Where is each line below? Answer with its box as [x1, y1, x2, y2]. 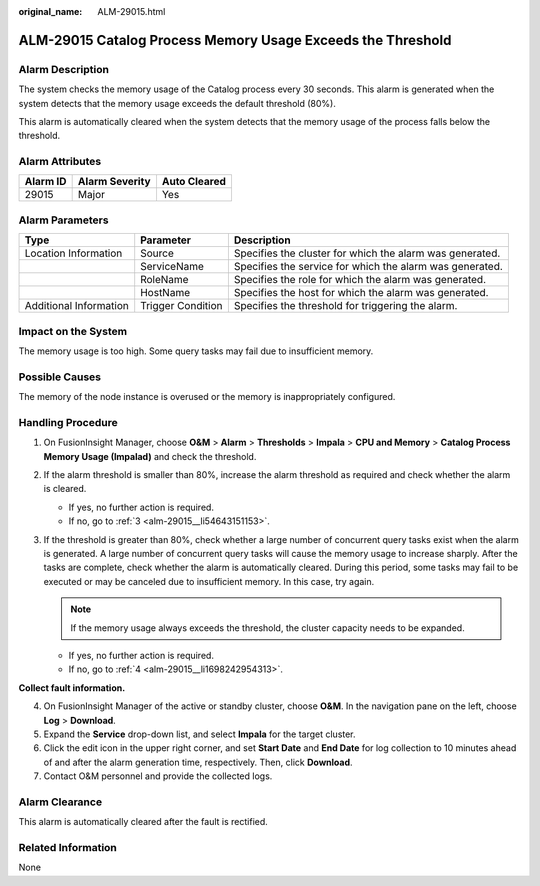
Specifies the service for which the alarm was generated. [233, 260, 504, 274]
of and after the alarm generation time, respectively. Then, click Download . [43, 756, 354, 768]
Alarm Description [18, 62, 110, 76]
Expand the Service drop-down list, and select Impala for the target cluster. [43, 728, 356, 740]
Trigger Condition [140, 299, 223, 313]
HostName [140, 286, 190, 300]
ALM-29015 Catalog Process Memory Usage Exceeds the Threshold [18, 31, 452, 49]
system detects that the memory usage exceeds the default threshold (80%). [18, 97, 337, 109]
